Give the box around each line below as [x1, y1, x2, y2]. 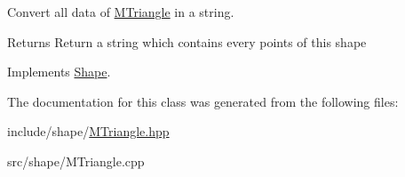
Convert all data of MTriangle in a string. [7, 3, 234, 20]
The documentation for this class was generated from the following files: [7, 92, 399, 110]
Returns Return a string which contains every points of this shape [7, 32, 367, 51]
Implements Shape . [7, 62, 111, 81]
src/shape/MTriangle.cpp [7, 151, 145, 170]
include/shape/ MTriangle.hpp [7, 122, 170, 141]
